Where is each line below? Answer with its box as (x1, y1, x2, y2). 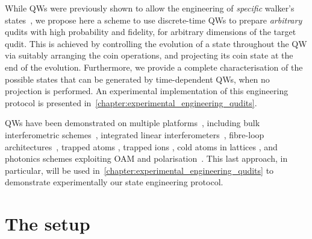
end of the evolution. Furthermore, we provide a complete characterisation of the (5, 60, 303, 73)
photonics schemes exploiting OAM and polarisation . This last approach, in (5, 152, 288, 165)
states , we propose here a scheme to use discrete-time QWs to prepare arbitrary (5, 13, 302, 26)
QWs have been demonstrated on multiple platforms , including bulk (5, 116, 260, 129)
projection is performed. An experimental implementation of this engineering (5, 84, 289, 97)
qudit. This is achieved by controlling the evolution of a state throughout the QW (5, 37, 307, 49)
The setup (5, 211, 90, 236)
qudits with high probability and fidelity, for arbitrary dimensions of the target (5, 25, 296, 38)
